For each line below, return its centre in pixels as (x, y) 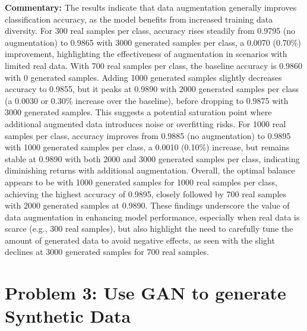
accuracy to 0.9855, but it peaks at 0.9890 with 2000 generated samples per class (152, 89)
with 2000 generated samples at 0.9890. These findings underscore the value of (147, 205)
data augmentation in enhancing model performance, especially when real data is (152, 217)
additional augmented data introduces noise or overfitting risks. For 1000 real (145, 123)
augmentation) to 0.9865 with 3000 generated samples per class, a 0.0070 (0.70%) (153, 42)
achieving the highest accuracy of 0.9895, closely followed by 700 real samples (146, 193)
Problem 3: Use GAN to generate (145, 293)
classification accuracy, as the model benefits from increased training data (139, 19)
